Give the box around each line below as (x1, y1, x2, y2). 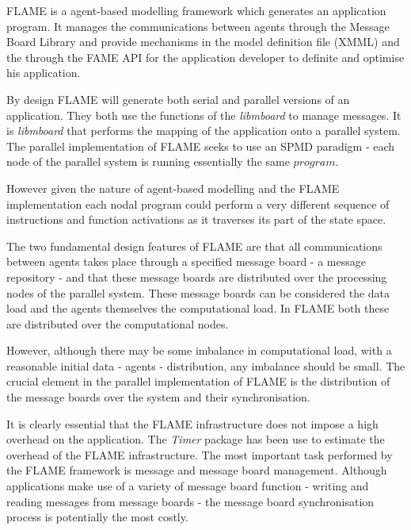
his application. (6, 64, 81, 81)
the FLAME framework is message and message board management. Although (6, 462, 387, 478)
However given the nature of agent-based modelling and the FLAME (6, 179, 340, 196)
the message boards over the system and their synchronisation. (6, 389, 310, 405)
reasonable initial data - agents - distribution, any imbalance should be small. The (6, 357, 405, 374)
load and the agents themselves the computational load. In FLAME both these (6, 300, 390, 317)
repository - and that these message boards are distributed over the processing (6, 268, 387, 285)
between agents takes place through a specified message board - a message (6, 253, 366, 270)
